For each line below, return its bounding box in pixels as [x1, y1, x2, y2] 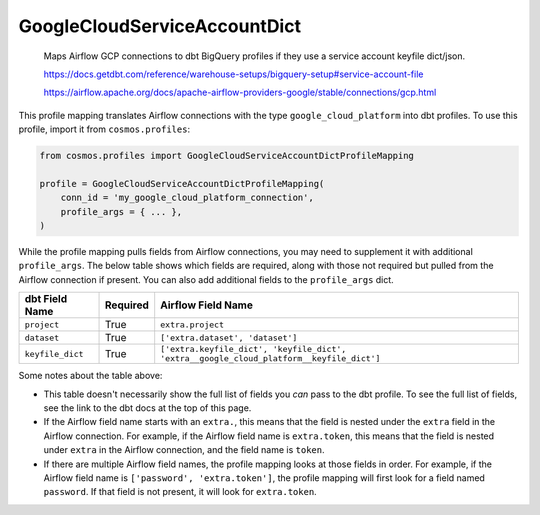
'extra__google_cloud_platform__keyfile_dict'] [160, 353, 381, 364]
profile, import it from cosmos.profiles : [18, 123, 190, 135]
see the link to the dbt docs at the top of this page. [43, 401, 252, 414]
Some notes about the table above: [18, 370, 163, 382]
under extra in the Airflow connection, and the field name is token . [43, 444, 325, 456]
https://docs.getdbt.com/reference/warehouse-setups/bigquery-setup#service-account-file [43, 68, 424, 80]
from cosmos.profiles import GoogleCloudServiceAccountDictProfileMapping [39, 150, 415, 162]
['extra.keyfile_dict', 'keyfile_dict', [160, 344, 347, 355]
